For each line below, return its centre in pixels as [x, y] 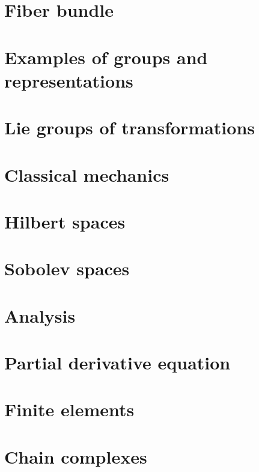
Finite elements [69, 409]
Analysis [40, 315]
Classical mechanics [87, 174]
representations [69, 80]
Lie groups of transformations [130, 127]
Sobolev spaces [67, 268]
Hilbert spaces [65, 221]
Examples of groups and [106, 57]
